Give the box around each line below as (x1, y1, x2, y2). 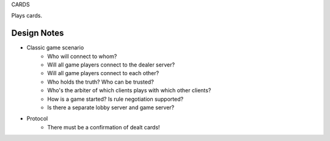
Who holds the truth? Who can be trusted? (47, 78, 154, 85)
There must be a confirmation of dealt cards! (47, 123, 160, 131)
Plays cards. (11, 12, 43, 20)
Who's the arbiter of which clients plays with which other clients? (47, 87, 211, 94)
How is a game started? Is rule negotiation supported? (47, 95, 183, 103)
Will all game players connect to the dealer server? (47, 61, 175, 68)
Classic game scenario (26, 44, 84, 51)
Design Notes (11, 28, 64, 38)
